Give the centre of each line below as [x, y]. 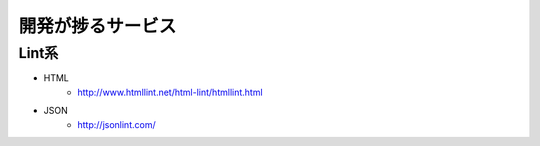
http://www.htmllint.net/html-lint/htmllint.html [170, 92]
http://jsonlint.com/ [116, 124]
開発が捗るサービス [97, 26]
